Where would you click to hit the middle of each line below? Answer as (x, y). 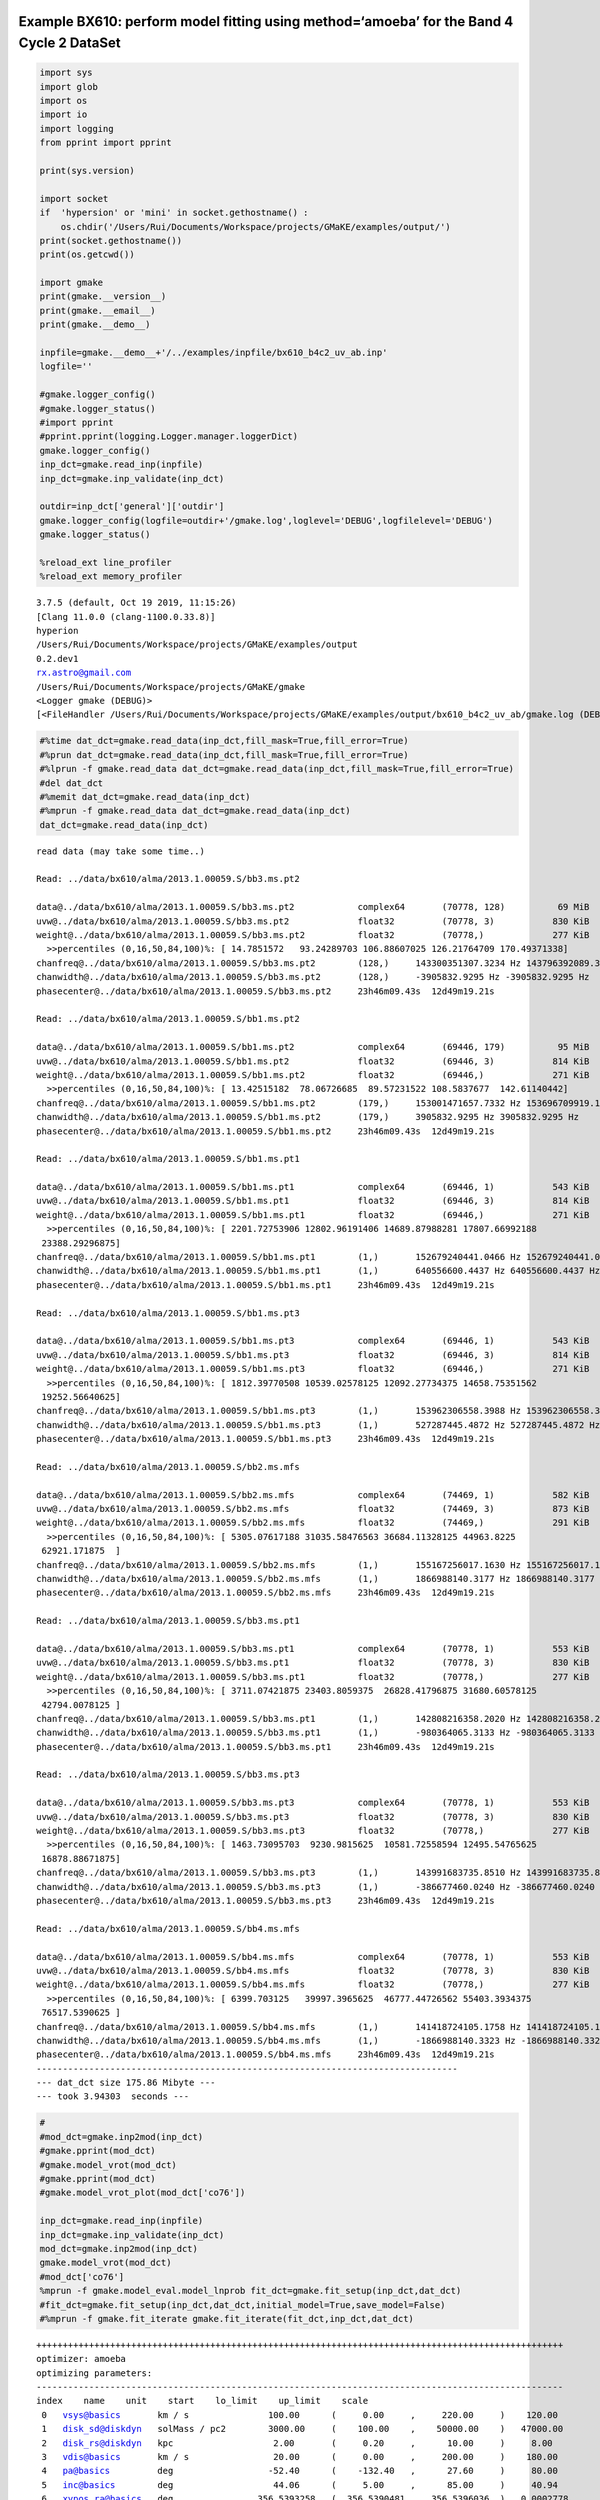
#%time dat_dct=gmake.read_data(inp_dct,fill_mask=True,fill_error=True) (224, 741)
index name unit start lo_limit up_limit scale (202, 2401)
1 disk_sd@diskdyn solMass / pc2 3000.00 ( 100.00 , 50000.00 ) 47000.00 (302, 2429)
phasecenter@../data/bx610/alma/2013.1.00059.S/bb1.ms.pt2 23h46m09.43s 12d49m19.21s (265, 1131)
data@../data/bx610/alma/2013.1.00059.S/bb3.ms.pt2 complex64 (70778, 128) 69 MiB (313, 907)
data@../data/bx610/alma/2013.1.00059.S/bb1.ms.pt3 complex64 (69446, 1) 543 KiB (313, 1341)
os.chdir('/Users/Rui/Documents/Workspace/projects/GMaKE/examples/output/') (256, 226)
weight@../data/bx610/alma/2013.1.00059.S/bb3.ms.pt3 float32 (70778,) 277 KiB (313, 1831)
